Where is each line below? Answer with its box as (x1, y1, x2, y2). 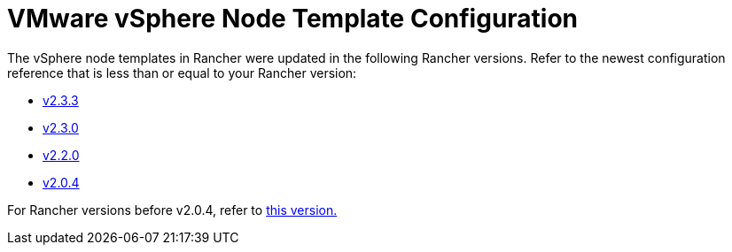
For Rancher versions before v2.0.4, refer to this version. (7, 202, 338, 218)
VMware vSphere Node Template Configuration (7, 4, 579, 34)
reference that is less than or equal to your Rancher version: (7, 65, 357, 80)
